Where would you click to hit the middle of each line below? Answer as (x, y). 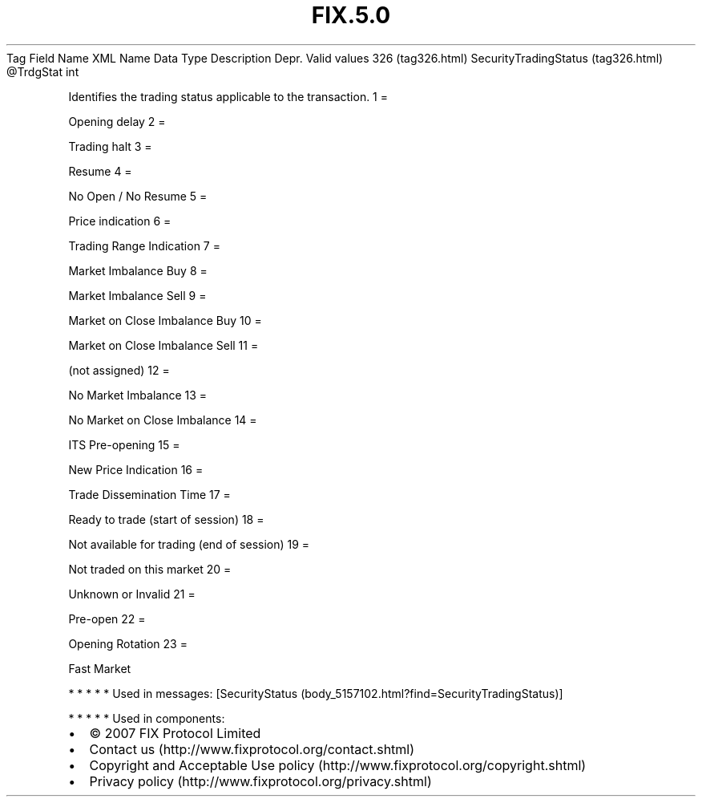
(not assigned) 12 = (119, 370)
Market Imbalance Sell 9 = (137, 295)
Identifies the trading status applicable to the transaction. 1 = (228, 96)
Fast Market (100, 668)
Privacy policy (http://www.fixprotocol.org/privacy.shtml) (260, 781)
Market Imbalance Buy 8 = (138, 270)
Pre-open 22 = (107, 618)
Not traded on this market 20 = (150, 569)
